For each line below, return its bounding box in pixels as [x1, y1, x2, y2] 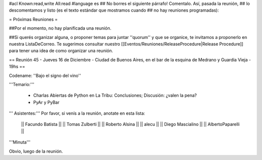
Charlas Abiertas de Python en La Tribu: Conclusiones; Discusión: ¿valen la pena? [33, 92, 197, 98]
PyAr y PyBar [33, 99, 60, 105]
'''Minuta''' [9, 139, 31, 145]
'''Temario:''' [9, 81, 34, 87]
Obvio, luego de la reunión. [9, 148, 63, 154]
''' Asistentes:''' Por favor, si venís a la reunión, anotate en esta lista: [9, 110, 146, 116]
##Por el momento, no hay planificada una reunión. [9, 25, 112, 31]
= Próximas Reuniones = [9, 16, 58, 22]
